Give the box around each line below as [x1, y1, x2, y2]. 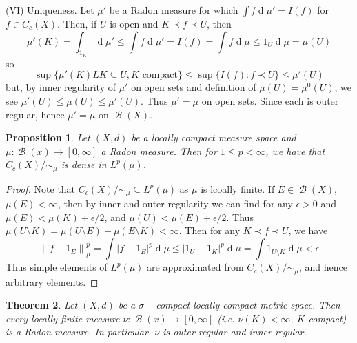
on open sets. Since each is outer [201, 93, 339, 107]
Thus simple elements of [6, 260, 108, 274]
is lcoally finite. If [201, 181, 275, 196]
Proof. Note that [6, 181, 76, 196]
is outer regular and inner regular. [163, 324, 307, 339]
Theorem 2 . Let [6, 298, 78, 312]
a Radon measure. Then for [101, 143, 217, 158]
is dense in [61, 157, 107, 171]
